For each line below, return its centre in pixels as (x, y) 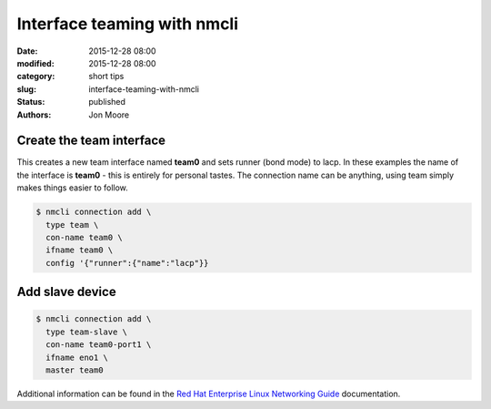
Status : (31, 102)
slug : (26, 89)
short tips (106, 77)
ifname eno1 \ (77, 357)
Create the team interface (91, 141)
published (107, 102)
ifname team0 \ (80, 250)
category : (36, 77)
